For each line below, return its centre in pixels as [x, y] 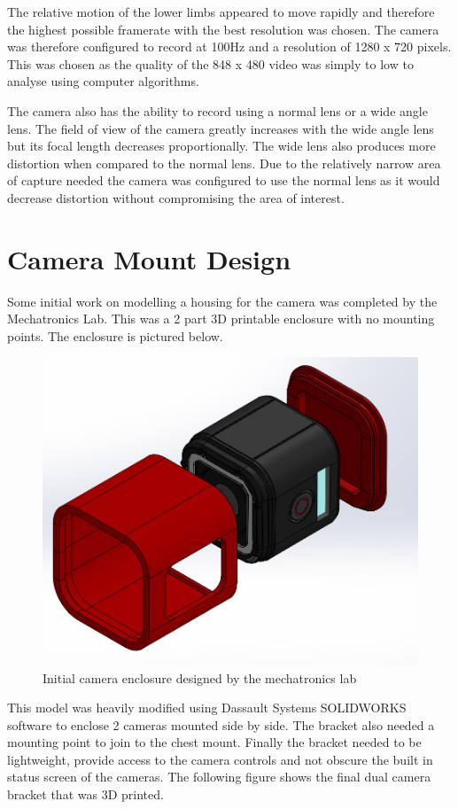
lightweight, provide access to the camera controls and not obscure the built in [220, 759]
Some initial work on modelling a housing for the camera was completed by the [222, 301]
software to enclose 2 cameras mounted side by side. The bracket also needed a [221, 724]
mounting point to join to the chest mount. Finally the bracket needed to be [214, 742]
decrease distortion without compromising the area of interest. [176, 197]
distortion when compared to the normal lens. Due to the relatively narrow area [224, 163]
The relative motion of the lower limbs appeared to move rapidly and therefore [221, 12]
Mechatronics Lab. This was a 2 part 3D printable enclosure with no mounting [221, 319]
